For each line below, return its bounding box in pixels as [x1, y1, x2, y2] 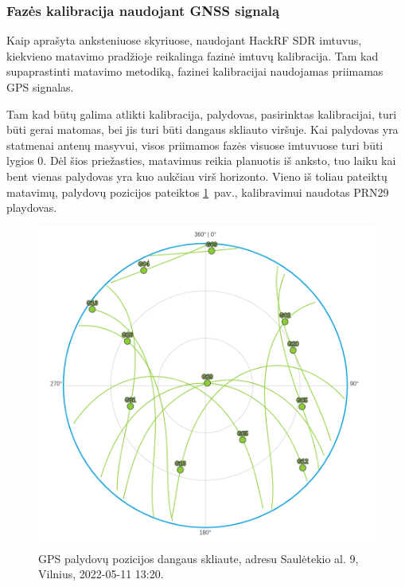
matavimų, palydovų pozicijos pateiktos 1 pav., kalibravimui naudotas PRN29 [6, 183, 389, 200]
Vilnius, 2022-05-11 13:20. [38, 565, 164, 582]
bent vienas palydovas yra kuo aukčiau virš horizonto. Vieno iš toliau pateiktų [6, 167, 387, 184]
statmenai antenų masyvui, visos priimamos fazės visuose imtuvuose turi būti [6, 136, 384, 153]
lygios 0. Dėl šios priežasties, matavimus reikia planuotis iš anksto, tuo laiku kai [6, 152, 396, 169]
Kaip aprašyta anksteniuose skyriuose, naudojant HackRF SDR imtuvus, [6, 32, 362, 49]
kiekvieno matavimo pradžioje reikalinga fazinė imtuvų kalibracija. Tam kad [6, 47, 379, 64]
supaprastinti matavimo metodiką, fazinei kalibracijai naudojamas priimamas [6, 63, 384, 80]
